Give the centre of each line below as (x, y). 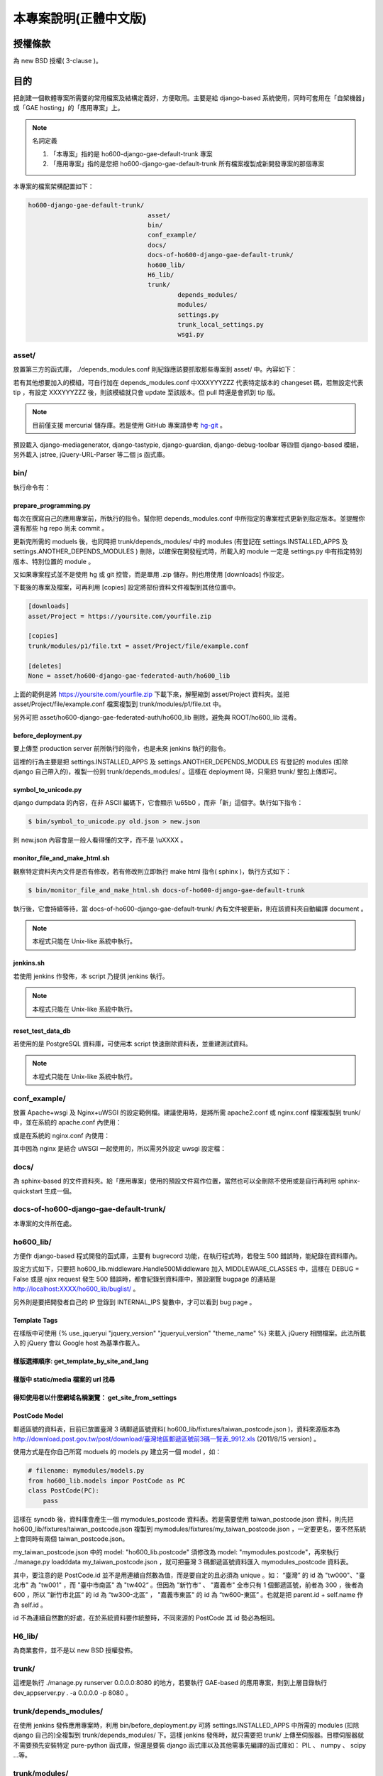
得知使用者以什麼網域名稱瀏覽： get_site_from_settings (95, 1398)
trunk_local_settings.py (221, 324)
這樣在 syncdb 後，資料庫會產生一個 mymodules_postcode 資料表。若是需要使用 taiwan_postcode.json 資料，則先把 (183, 1519)
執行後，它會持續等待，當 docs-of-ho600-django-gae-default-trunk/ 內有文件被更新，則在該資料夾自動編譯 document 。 (190, 909)
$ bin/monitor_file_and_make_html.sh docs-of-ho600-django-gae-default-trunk (166, 890)
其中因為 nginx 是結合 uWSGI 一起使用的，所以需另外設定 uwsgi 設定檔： (120, 1149)
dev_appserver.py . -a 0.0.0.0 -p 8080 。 (73, 1693)
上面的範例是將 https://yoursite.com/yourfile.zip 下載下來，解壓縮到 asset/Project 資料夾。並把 (151, 694)
